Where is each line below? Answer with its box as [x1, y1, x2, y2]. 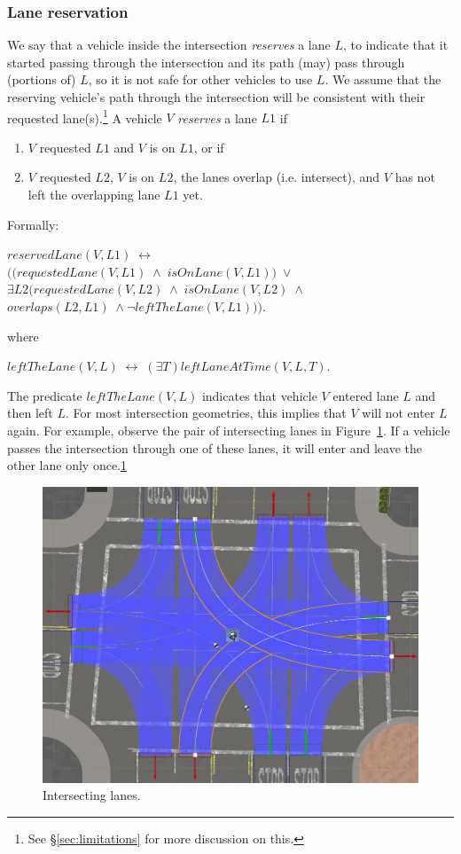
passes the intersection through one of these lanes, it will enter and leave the [7, 438, 422, 457]
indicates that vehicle [201, 386, 317, 404]
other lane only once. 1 [7, 456, 127, 474]
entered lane [332, 386, 399, 404]
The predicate [7, 386, 82, 404]
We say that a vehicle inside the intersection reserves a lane [7, 35, 331, 54]
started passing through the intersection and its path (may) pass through [7, 52, 405, 71]
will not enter [362, 403, 435, 422]
